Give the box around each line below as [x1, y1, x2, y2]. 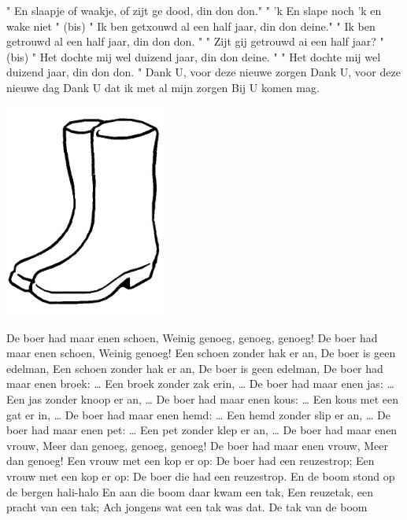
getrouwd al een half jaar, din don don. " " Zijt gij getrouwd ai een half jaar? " [6, 33, 384, 50]
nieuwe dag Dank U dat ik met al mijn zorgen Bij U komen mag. [6, 79, 320, 95]
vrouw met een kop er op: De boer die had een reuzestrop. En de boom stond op [6, 468, 395, 485]
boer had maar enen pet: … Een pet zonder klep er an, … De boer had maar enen [6, 422, 398, 438]
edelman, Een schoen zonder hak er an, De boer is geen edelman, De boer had [6, 360, 383, 376]
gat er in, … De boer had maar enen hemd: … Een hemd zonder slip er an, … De [6, 406, 390, 422]
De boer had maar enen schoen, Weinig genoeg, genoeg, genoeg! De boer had [6, 329, 378, 345]
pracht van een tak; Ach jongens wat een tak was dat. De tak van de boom [6, 499, 368, 515]
